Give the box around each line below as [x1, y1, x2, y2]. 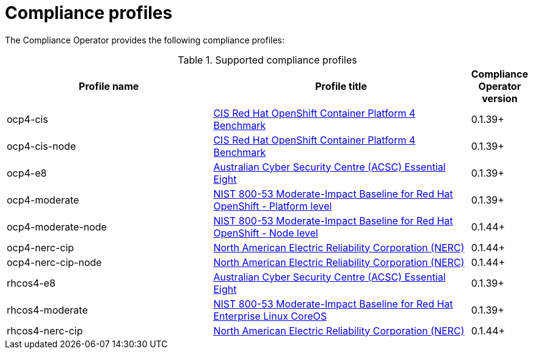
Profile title [315, 79, 367, 92]
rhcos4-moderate [7, 303, 88, 316]
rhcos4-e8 [7, 276, 56, 289]
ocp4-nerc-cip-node [7, 256, 102, 268]
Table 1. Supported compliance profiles [178, 53, 357, 66]
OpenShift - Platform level [213, 199, 332, 212]
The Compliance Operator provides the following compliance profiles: [5, 34, 285, 45]
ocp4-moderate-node [7, 220, 107, 233]
